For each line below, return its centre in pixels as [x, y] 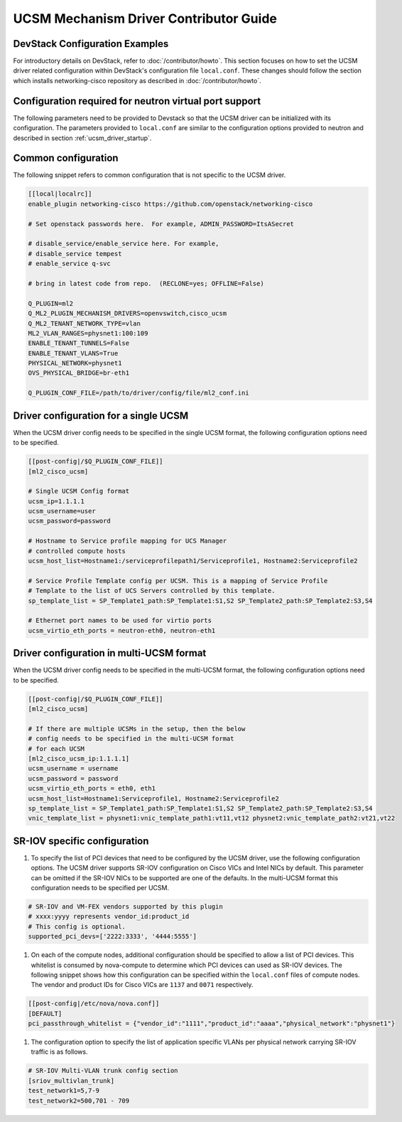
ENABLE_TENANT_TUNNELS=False [79, 343]
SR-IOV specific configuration [81, 841]
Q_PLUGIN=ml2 [51, 303]
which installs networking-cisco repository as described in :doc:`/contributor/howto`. [137, 80]
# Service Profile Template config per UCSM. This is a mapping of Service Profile [178, 581]
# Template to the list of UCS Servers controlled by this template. [152, 591]
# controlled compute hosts [77, 551]
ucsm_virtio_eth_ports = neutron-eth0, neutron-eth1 [122, 630]
